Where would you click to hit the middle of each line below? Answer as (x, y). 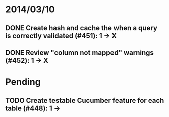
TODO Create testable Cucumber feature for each (85, 101)
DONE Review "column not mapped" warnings (79, 52)
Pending (23, 82)
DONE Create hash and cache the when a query (81, 28)
